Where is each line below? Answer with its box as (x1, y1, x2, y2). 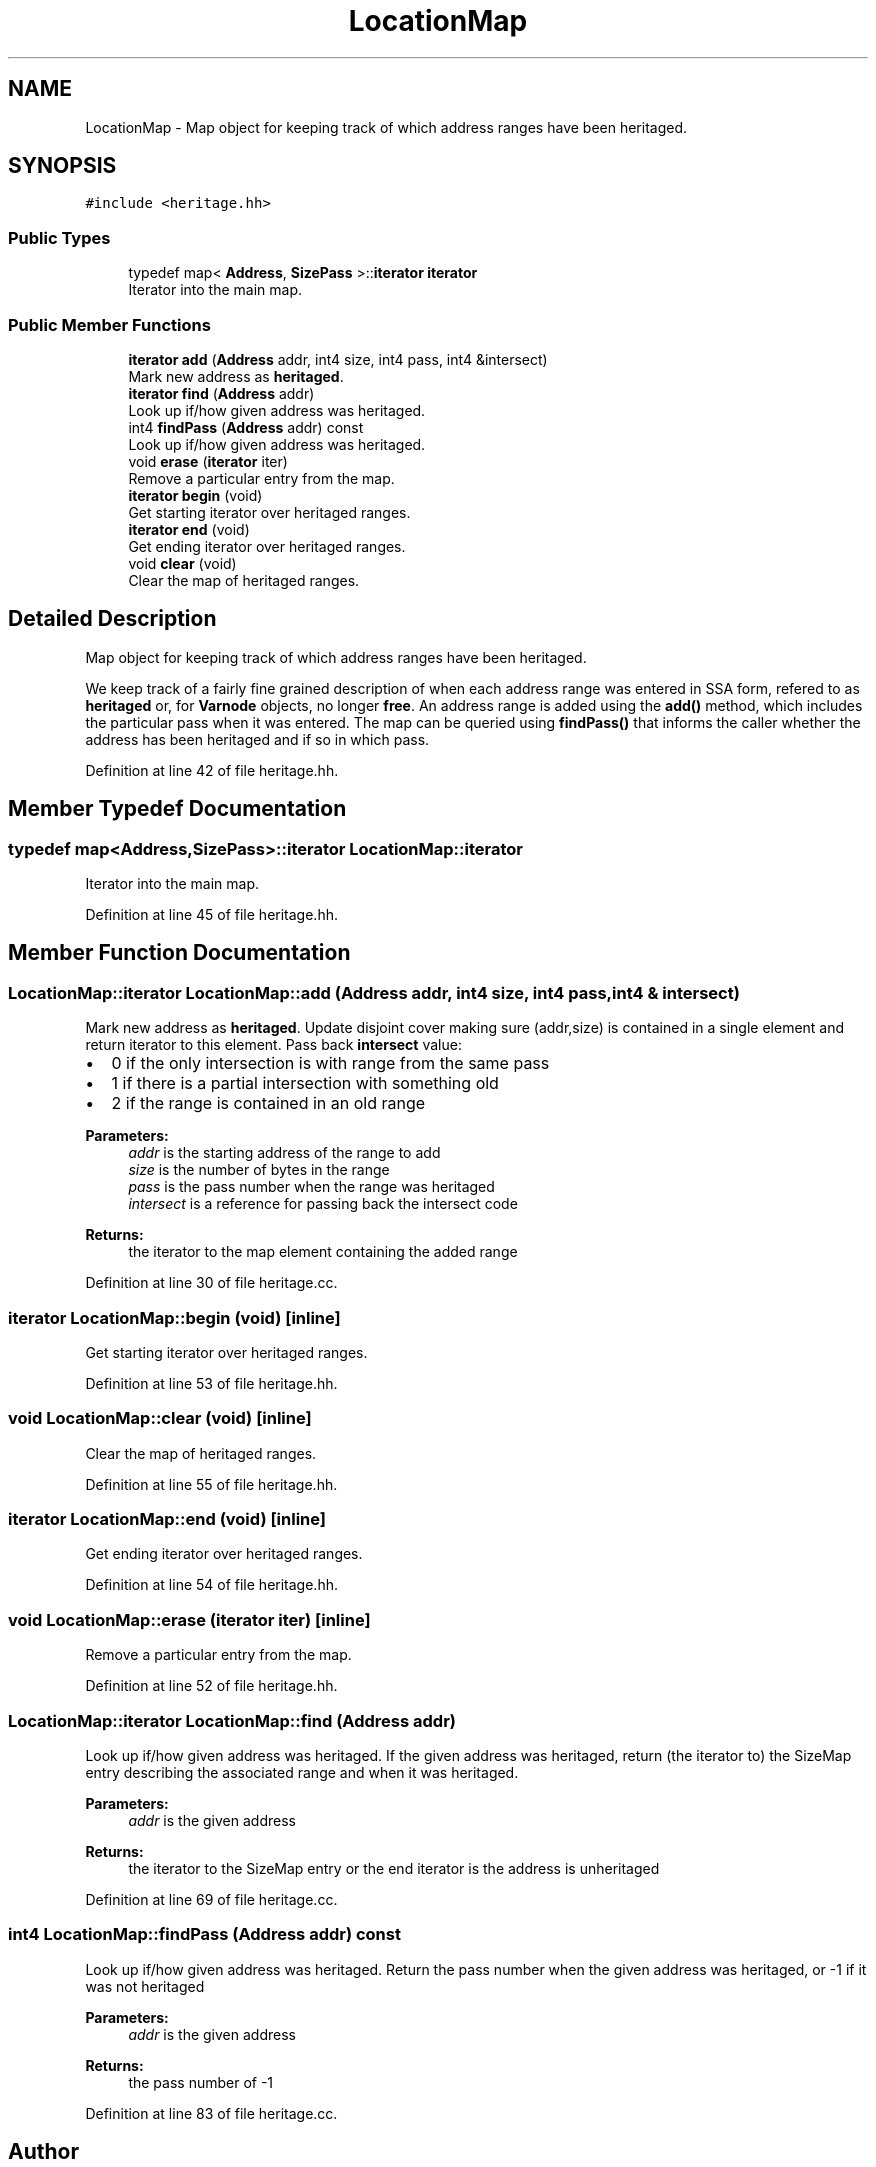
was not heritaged (85, 1977, 205, 1995)
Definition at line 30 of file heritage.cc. (85, 1274, 338, 1292)
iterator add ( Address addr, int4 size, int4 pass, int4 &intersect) (128, 350, 548, 368)
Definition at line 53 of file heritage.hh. (85, 1374, 338, 1392)
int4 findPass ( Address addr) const (128, 418, 364, 436)
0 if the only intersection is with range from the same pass (111, 1053, 550, 1074)
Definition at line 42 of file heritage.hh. (85, 761, 339, 779)
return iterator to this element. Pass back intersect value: (85, 1036, 462, 1054)
